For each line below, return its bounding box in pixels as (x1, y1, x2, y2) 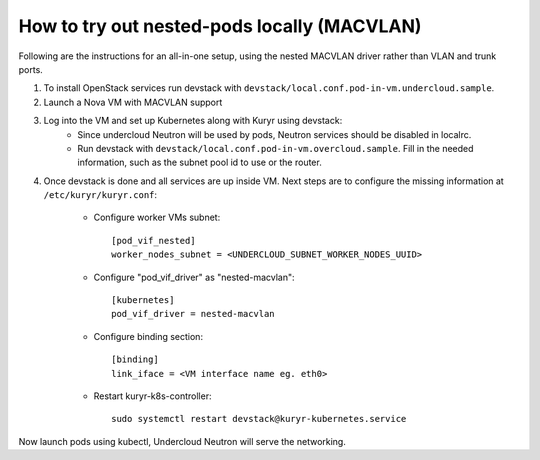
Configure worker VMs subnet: (93, 211, 221, 224)
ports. (18, 63, 44, 75)
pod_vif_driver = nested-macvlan (111, 308, 275, 320)
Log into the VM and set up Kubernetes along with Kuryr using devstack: (43, 115, 343, 127)
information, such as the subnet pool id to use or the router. (77, 156, 322, 169)
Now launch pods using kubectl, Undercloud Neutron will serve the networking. (18, 435, 347, 447)
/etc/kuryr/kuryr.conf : (43, 189, 158, 201)
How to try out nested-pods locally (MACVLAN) (18, 15, 422, 37)
